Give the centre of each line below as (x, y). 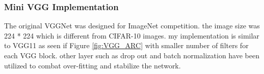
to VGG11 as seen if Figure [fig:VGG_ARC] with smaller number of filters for (126, 45)
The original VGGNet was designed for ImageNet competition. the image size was (132, 26)
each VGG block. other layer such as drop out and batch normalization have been (132, 55)
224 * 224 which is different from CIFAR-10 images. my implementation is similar (132, 35)
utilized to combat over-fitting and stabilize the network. (93, 65)
